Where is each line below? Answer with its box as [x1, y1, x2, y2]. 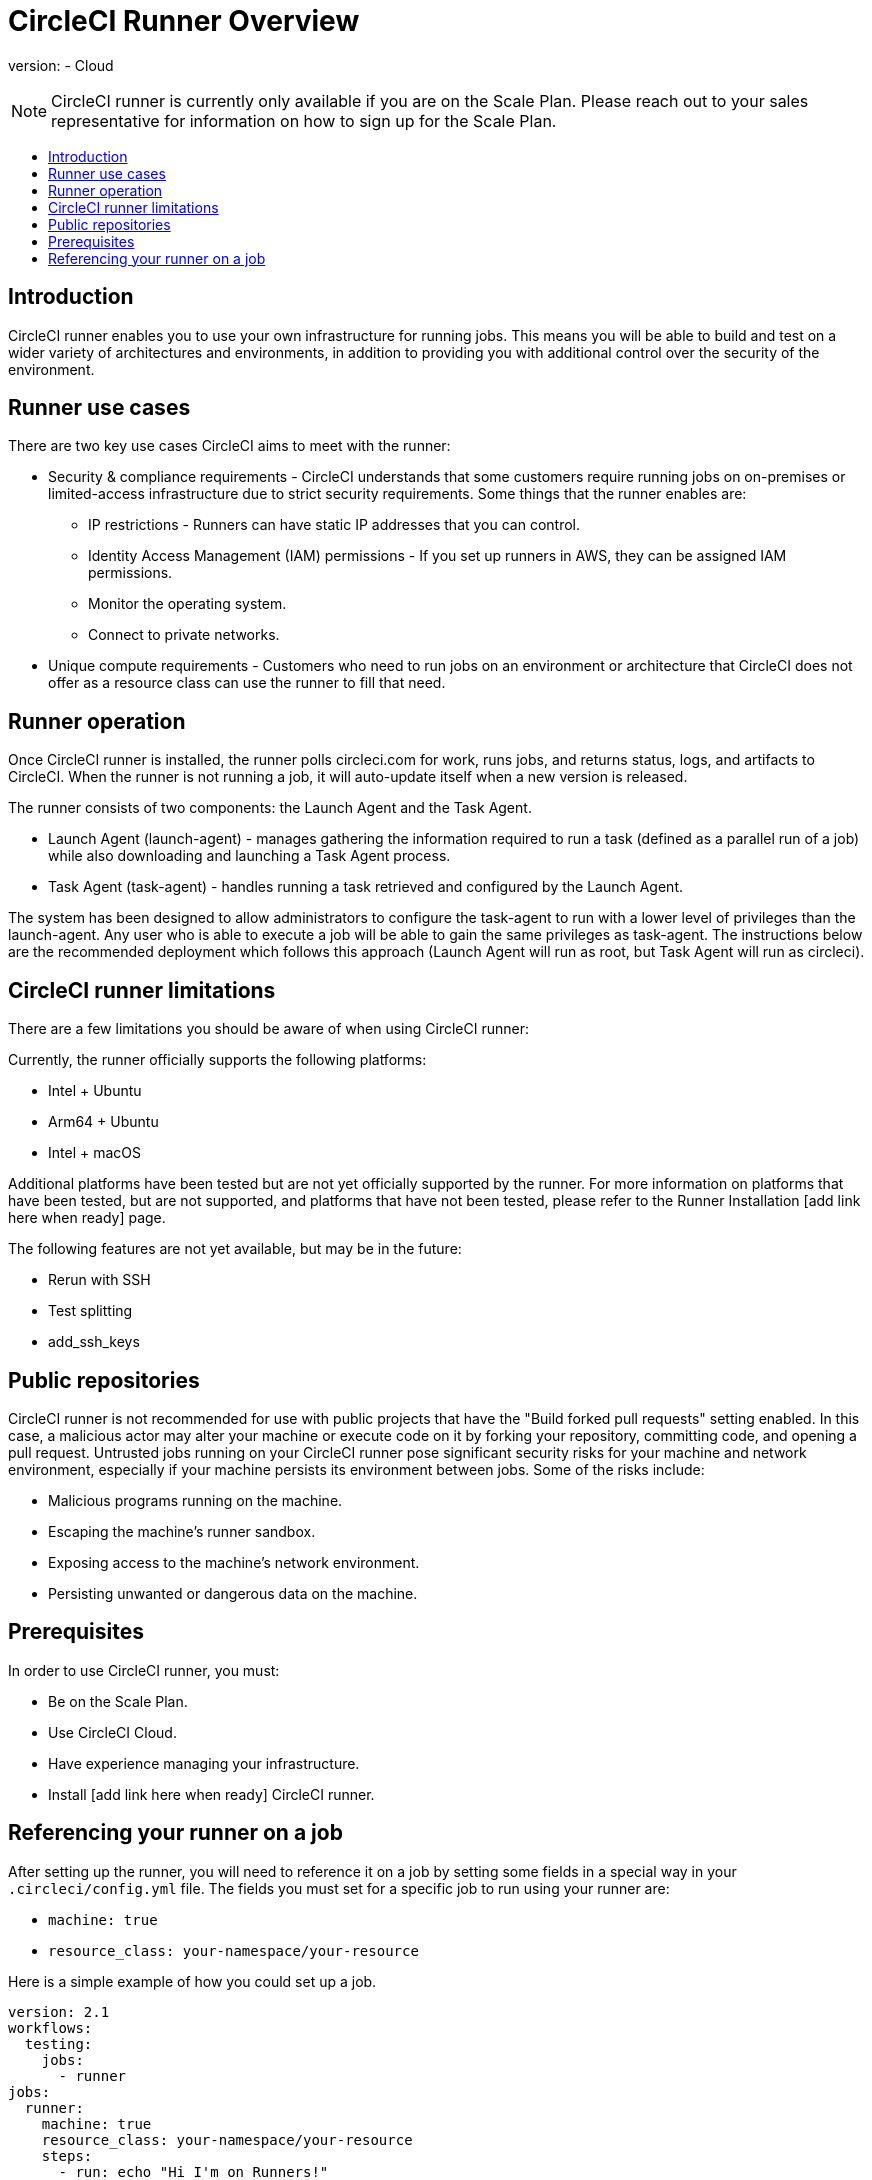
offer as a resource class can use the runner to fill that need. [48, 674, 446, 692]
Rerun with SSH [48, 1271, 151, 1289]
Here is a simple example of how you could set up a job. [8, 1972, 377, 1990]
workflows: [8, 2019, 93, 2036]
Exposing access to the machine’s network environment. [48, 1553, 420, 1571]
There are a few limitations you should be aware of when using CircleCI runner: [8, 1020, 529, 1038]
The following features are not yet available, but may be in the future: [8, 1240, 462, 1258]
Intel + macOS [48, 1144, 141, 1162]
